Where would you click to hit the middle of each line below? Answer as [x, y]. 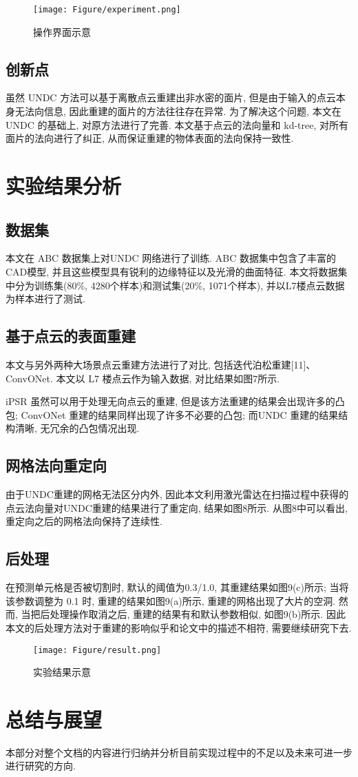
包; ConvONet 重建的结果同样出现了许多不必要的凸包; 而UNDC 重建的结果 [172, 414]
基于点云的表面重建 [71, 336]
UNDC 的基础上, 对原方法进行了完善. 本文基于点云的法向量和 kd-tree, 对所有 [177, 124]
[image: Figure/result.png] [97, 650]
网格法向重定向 [56, 465]
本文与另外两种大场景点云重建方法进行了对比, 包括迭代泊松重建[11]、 [161, 364]
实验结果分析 [64, 186]
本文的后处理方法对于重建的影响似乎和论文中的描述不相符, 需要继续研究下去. [179, 627]
